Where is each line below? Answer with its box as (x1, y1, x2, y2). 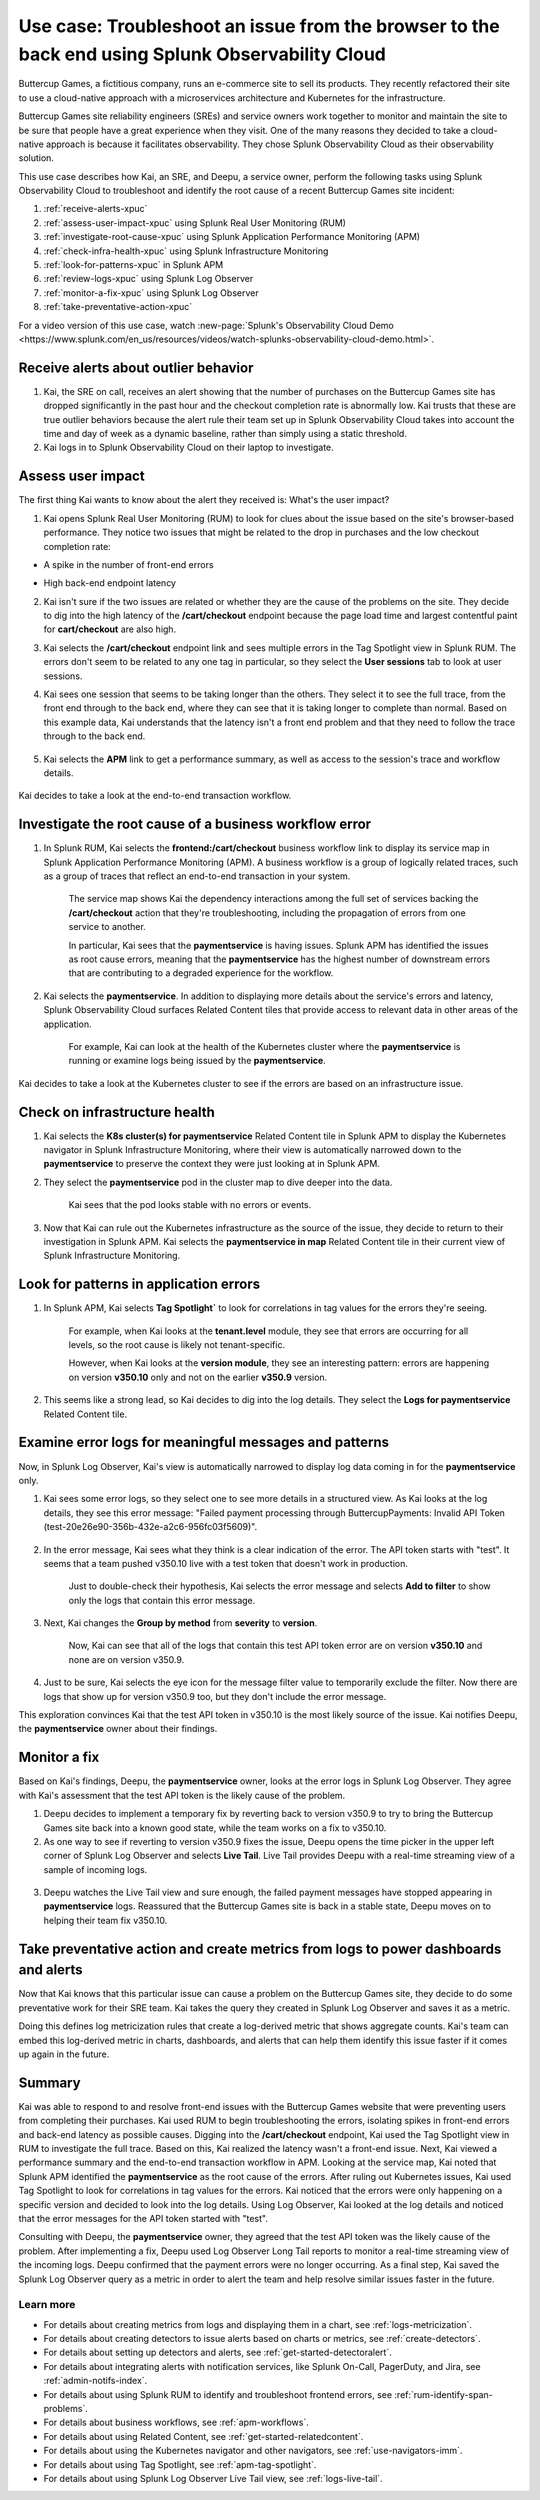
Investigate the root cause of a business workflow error (18, 816, 372, 833)
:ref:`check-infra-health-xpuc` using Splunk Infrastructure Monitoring (43, 245, 329, 257)
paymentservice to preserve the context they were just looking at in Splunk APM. (43, 1158, 380, 1170)
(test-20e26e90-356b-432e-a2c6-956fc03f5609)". (43, 1521, 258, 1533)
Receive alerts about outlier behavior (18, 359, 254, 376)
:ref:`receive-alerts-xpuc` (43, 203, 148, 215)
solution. (18, 152, 55, 164)
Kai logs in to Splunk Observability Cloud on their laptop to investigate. (43, 441, 334, 454)
